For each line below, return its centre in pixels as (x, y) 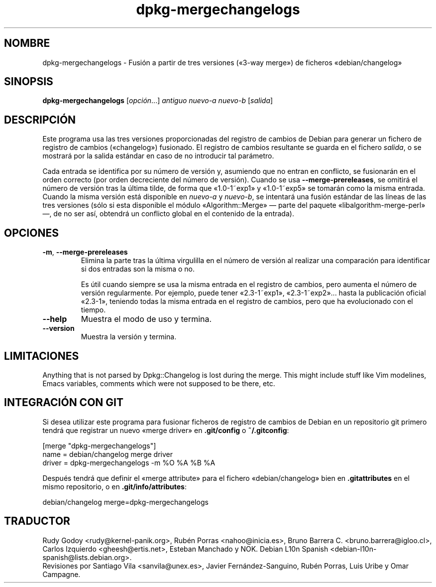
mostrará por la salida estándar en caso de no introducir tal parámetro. (158, 156)
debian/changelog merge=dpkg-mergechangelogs (125, 502)
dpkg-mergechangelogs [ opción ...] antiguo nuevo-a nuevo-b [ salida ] (158, 101)
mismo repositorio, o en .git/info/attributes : (114, 486)
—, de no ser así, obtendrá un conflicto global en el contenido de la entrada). (168, 214)
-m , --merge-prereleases (85, 252)
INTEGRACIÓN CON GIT (64, 403)
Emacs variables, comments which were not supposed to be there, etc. (159, 383)
